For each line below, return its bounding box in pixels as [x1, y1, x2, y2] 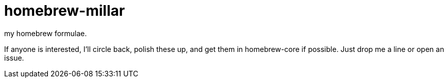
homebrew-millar [4, 2, 125, 19]
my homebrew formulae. [4, 29, 87, 38]
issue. [4, 53, 24, 62]
